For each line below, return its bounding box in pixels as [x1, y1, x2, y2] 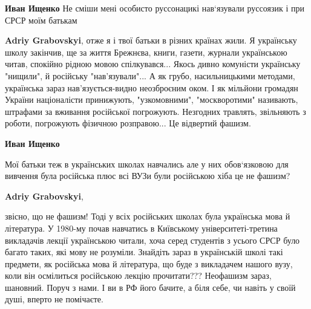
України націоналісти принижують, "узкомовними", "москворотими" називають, [5, 93, 298, 106]
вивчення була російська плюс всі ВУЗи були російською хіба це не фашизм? [5, 169, 290, 182]
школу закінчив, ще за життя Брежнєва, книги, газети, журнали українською [5, 45, 287, 58]
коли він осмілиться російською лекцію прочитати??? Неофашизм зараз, [5, 269, 272, 282]
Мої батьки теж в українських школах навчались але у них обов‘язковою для [5, 157, 289, 170]
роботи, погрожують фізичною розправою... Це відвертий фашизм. [5, 117, 251, 129]
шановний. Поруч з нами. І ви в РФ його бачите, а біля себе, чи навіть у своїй [5, 281, 296, 293]
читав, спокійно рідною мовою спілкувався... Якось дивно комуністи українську [5, 57, 301, 70]
